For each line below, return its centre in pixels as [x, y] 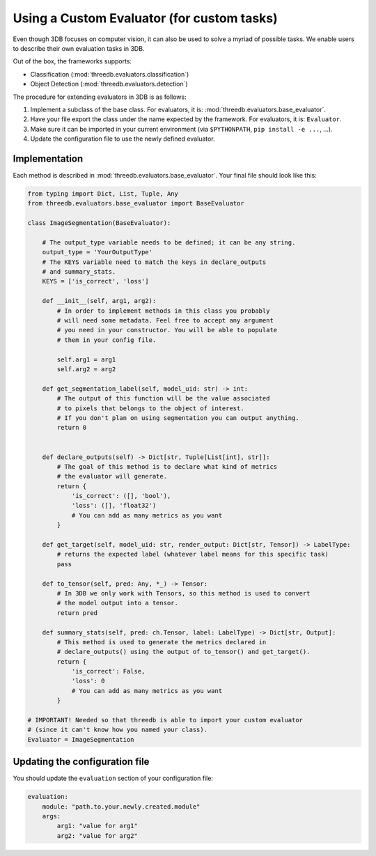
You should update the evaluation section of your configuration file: [113, 778]
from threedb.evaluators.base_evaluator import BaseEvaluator [136, 203]
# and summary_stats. [79, 272]
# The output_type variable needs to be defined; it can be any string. [169, 242]
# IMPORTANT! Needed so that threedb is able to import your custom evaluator [165, 720]
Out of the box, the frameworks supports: [72, 61]
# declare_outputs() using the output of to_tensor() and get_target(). [183, 652]
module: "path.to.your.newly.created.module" [121, 807]
